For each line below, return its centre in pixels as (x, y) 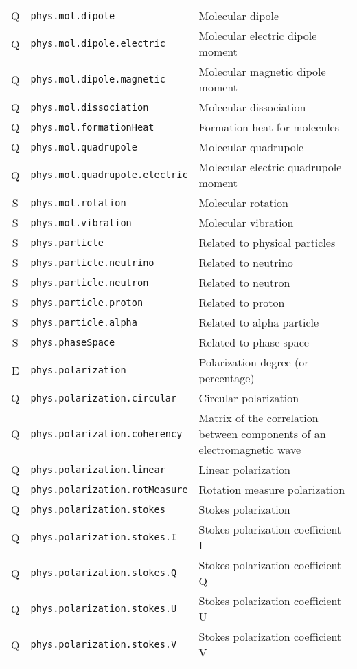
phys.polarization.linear (98, 469)
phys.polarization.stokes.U (104, 608)
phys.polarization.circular (104, 398)
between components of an (262, 434)
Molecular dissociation (252, 107)
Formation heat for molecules (269, 127)
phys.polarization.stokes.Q (104, 573)
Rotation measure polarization (272, 489)
